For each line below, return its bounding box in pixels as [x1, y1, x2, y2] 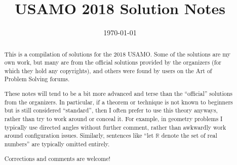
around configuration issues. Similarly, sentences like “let [4, 131, 154, 140]
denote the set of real [161, 131, 217, 140]
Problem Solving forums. [4, 75, 70, 83]
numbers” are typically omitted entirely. [4, 139, 110, 148]
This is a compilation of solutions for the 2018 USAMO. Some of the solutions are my [4, 49, 231, 58]
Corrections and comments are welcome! [4, 154, 110, 162]
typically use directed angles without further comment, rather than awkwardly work [4, 123, 226, 131]
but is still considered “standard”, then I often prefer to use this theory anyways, [4, 106, 218, 115]
